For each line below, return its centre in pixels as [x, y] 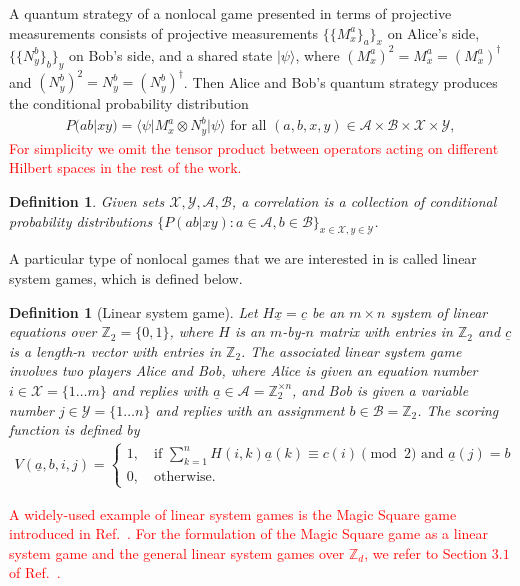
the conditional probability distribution [129, 103]
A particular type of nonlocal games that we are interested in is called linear [243, 258]
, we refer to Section [426, 552]
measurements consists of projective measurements [163, 32]
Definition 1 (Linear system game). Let [133, 311]
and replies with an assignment [250, 409]
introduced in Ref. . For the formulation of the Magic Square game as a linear [249, 533]
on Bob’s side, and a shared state [171, 54]
